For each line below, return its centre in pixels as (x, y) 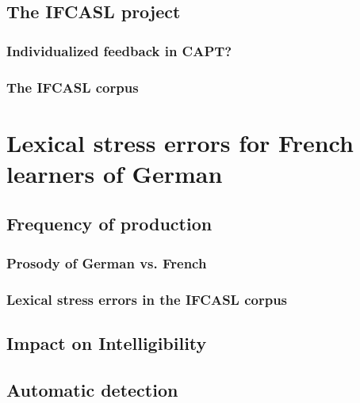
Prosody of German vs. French (107, 262)
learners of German (115, 173)
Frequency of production (109, 224)
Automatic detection (92, 389)
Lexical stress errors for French (180, 142)
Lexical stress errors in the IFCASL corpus (147, 299)
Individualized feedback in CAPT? (119, 50)
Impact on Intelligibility (107, 342)
